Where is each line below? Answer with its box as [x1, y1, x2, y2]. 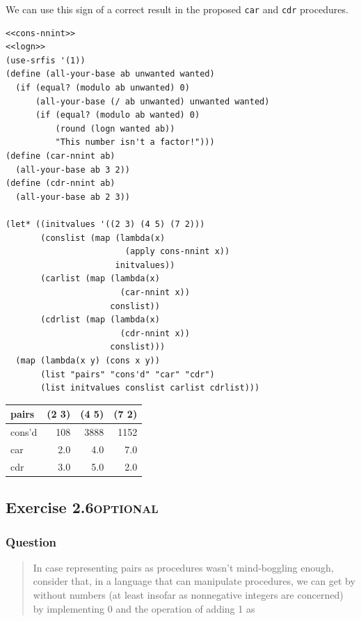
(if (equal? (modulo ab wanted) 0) [35, 110, 200, 120]
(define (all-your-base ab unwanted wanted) [6, 69, 215, 79]
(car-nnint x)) [120, 287, 190, 297]
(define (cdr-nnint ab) [6, 178, 115, 189]
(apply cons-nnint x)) [125, 246, 230, 257]
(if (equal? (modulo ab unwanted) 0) [15, 83, 190, 93]
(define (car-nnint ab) [6, 151, 115, 161]
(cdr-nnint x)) [120, 328, 190, 338]
